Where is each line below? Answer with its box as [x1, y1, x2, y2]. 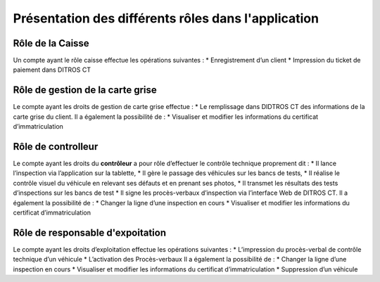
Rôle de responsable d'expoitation [13, 226, 167, 238]
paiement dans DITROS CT [13, 65, 91, 74]
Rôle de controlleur [13, 141, 99, 153]
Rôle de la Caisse [13, 37, 89, 49]
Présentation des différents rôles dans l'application [13, 11, 319, 26]
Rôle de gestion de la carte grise [13, 84, 158, 96]
